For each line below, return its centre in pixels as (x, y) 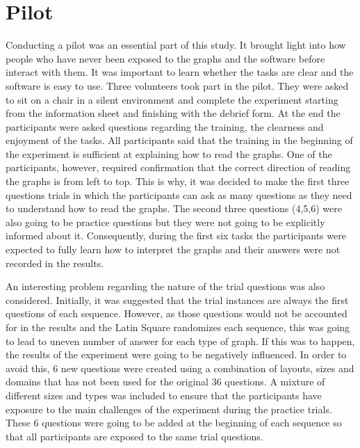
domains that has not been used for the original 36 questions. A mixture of (165, 382)
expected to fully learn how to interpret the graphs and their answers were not (173, 249)
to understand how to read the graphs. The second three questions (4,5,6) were (174, 208)
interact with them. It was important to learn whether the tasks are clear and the (180, 72)
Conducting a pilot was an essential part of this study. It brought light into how (176, 45)
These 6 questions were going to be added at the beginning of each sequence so (174, 423)
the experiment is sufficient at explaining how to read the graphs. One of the (169, 153)
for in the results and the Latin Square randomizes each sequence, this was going (178, 327)
